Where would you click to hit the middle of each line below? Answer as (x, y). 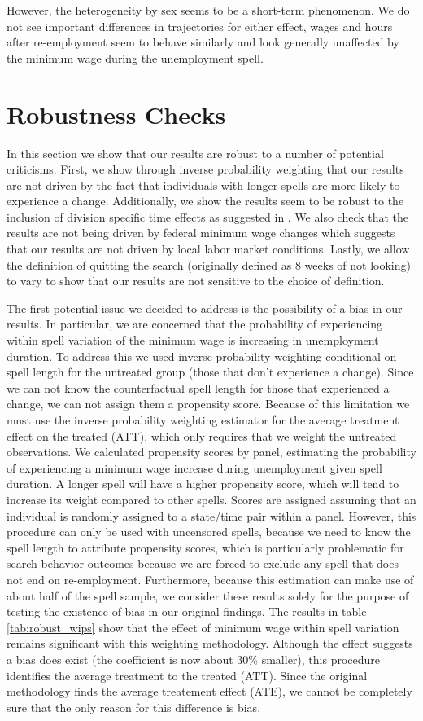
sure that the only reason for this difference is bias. (134, 707)
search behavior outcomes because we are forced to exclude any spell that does (203, 563)
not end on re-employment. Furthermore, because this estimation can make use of (210, 579)
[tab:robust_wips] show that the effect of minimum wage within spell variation (203, 627)
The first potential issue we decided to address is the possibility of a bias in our (205, 308)
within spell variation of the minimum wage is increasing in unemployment (193, 340)
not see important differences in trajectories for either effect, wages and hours (200, 26)
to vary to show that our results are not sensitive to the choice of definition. (196, 281)
